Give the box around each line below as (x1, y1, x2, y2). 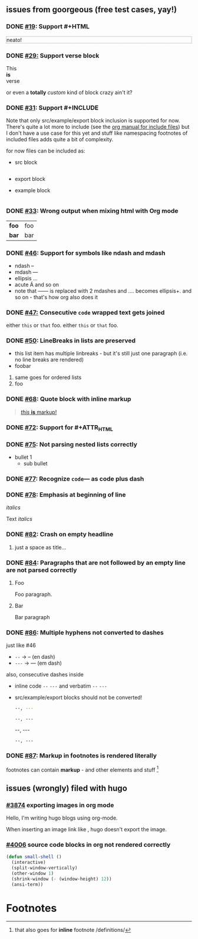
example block (14, 187, 51, 194)
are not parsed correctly (6, 566, 77, 574)
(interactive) (11, 860, 46, 866)
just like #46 (6, 642, 37, 649)
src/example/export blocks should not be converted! (14, 694, 143, 701)
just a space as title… (14, 543, 67, 551)
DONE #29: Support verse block (6, 51, 100, 60)
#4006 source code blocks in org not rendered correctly (6, 840, 171, 849)
